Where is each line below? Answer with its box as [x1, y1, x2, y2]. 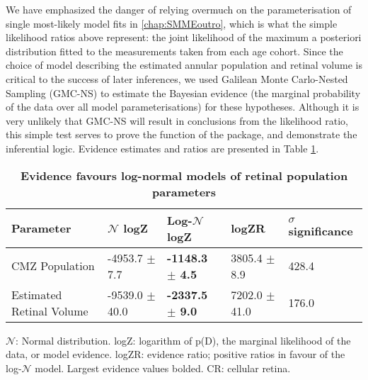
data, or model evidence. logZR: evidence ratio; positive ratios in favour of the [6, 347, 345, 362]
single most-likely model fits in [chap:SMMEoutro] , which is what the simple [6, 16, 338, 30]
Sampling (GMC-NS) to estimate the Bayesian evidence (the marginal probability [6, 85, 361, 100]
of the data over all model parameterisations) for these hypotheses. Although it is [6, 99, 360, 114]
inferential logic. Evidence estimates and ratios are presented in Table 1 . [6, 140, 319, 155]
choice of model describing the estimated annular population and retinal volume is [6, 57, 362, 72]
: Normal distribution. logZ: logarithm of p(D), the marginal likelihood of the [16, 332, 351, 347]
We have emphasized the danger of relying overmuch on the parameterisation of [6, 2, 352, 16]
